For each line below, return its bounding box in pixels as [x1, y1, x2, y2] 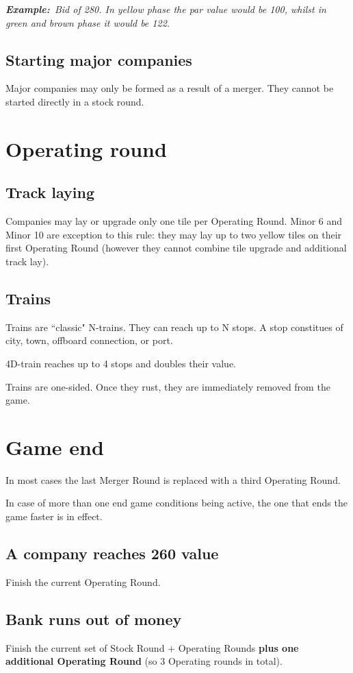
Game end [5, 432, 104, 461]
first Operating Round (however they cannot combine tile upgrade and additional [5, 241, 347, 255]
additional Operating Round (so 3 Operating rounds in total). [5, 654, 283, 668]
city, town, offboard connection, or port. [5, 333, 173, 347]
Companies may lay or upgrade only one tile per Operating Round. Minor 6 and [5, 214, 343, 228]
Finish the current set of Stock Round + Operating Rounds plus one [5, 640, 299, 654]
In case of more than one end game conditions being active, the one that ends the [5, 495, 348, 510]
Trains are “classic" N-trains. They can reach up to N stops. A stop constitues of [5, 319, 343, 334]
